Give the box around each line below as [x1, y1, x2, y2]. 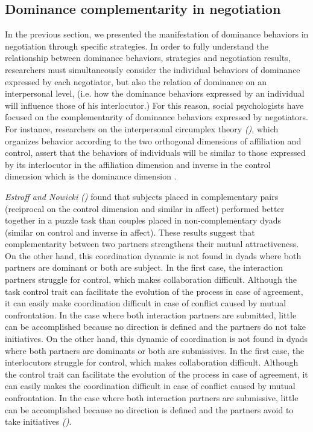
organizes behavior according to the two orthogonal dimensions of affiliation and [5, 134, 302, 147]
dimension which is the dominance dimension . [5, 170, 177, 182]
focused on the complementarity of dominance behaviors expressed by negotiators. [5, 111, 308, 123]
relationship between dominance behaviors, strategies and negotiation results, [5, 51, 291, 64]
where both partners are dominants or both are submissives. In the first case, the [5, 344, 305, 356]
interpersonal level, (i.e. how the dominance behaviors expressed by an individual [5, 87, 305, 100]
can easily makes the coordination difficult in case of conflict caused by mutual [5, 379, 296, 392]
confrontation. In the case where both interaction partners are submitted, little [5, 308, 297, 321]
